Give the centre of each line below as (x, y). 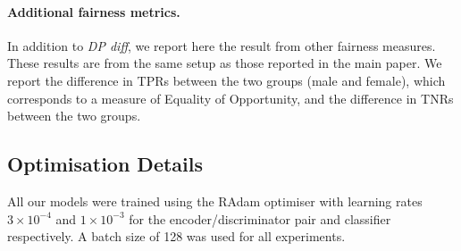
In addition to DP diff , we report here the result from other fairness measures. (222, 45)
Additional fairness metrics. (94, 11)
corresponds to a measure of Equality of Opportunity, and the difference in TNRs (230, 98)
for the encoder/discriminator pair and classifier (260, 218)
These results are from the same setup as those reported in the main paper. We (225, 63)
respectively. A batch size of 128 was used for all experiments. (176, 236)
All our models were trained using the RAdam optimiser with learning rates (215, 201)
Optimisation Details (105, 164)
